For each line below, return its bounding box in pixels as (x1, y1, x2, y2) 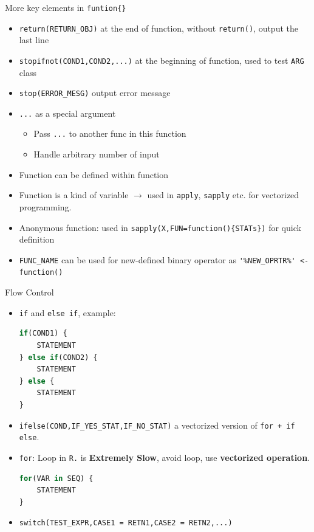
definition (19, 233, 55, 246)
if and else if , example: (19, 306, 116, 319)
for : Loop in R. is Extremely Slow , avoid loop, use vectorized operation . (19, 451, 310, 463)
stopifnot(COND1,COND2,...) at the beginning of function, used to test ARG (19, 54, 304, 66)
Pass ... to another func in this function (33, 127, 186, 140)
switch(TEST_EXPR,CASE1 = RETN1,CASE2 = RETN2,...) (19, 519, 233, 528)
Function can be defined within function (19, 168, 169, 181)
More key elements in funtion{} (5, 1, 126, 13)
